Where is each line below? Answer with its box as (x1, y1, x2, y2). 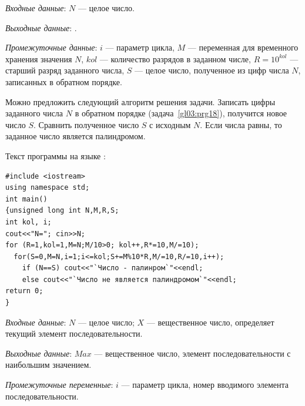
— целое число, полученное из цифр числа (134, 64, 289, 76)
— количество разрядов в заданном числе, (99, 52, 251, 65)
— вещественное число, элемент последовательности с (94, 347, 291, 359)
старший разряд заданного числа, (5, 64, 125, 76)
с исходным (149, 118, 191, 130)
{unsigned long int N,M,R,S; (5, 206, 119, 215)
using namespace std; (5, 183, 90, 192)
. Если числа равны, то (200, 118, 282, 130)
